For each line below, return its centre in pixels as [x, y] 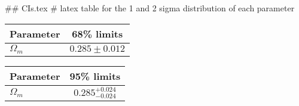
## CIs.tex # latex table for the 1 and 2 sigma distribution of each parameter [150, 8]
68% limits [97, 33]
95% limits [95, 76]
